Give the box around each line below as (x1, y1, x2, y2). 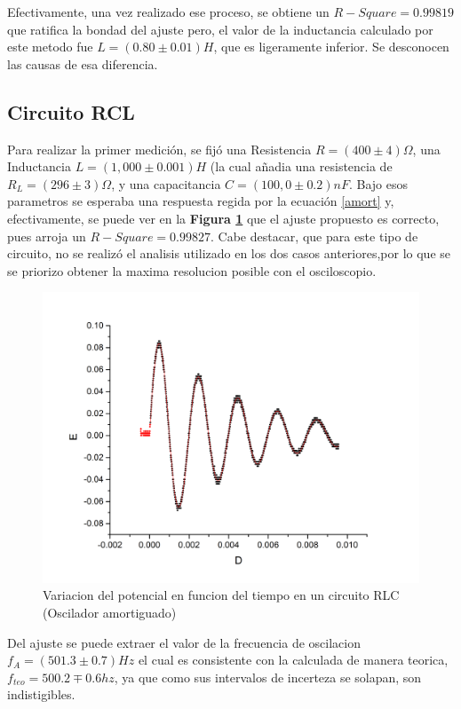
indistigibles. (7, 685, 76, 704)
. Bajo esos (348, 174, 408, 193)
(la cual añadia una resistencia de (210, 157, 393, 176)
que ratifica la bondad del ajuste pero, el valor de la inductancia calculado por (7, 20, 433, 38)
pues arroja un (7, 226, 86, 245)
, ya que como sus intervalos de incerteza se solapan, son (114, 667, 422, 686)
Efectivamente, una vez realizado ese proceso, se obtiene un (7, 3, 330, 20)
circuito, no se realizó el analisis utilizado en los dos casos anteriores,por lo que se (7, 244, 450, 263)
